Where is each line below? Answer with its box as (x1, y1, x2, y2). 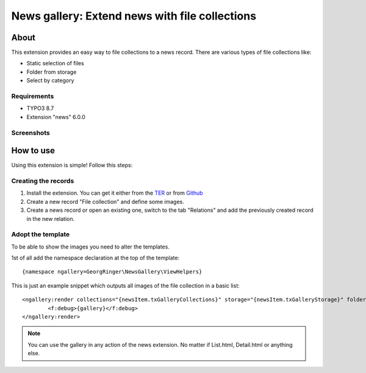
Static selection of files (26, 60, 85, 67)
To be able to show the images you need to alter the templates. (11, 243, 170, 250)
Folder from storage (26, 68, 77, 76)
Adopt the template (11, 230, 70, 239)
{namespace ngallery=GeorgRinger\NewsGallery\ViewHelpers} (22, 269, 203, 275)
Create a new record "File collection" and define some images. (26, 198, 184, 205)
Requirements (11, 92, 54, 100)
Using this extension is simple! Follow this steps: (11, 162, 133, 169)
